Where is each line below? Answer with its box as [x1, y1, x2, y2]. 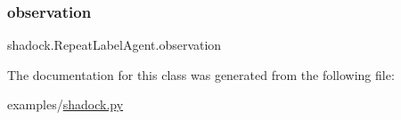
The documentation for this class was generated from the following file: [7, 65, 395, 84]
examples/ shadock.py [7, 95, 124, 114]
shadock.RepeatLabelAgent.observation [7, 36, 222, 54]
